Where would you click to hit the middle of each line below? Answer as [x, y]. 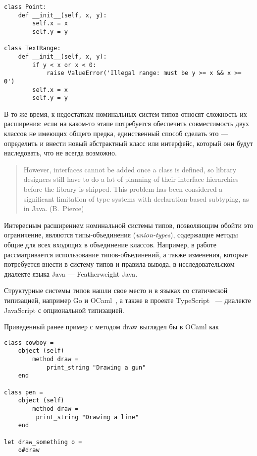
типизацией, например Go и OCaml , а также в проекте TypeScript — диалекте [128, 300]
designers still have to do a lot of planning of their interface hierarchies [131, 179]
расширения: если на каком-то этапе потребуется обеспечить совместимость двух [127, 123]
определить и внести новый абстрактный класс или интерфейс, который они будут [128, 143]
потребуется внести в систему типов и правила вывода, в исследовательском [119, 264]
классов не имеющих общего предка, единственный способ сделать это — [116, 133]
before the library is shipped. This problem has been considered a [123, 189]
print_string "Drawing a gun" [96, 367]
